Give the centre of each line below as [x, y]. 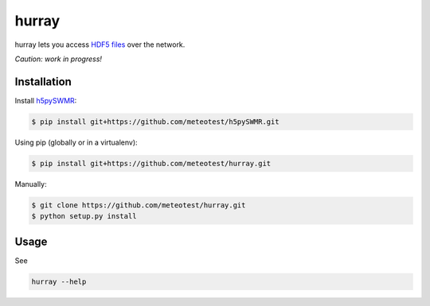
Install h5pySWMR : [46, 100]
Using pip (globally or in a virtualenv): [76, 142]
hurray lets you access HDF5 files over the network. [100, 45]
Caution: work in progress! [59, 59]
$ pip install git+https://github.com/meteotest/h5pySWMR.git [155, 122]
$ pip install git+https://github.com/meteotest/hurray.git [151, 163]
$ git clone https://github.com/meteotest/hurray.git [139, 205]
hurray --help [59, 281]
